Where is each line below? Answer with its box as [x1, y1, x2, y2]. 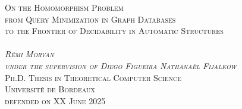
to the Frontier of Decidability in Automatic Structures [5, 24, 224, 37]
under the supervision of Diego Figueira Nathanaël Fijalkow [5, 59, 237, 71]
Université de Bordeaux [5, 83, 95, 95]
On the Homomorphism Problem [5, 1, 124, 13]
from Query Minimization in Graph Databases [5, 13, 176, 25]
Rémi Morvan [5, 48, 54, 60]
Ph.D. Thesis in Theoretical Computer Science [5, 71, 181, 83]
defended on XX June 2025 [5, 94, 106, 107]
